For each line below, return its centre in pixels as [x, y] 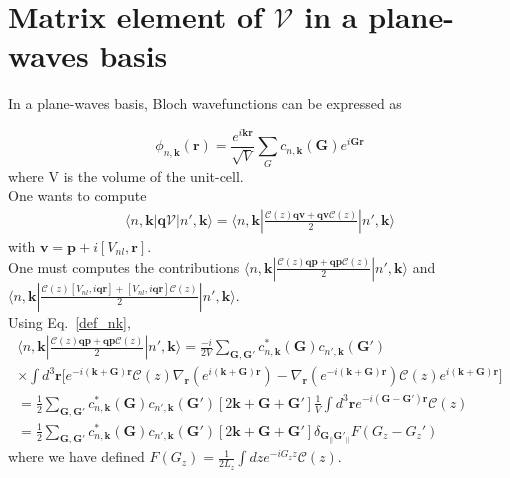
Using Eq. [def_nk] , [69, 321]
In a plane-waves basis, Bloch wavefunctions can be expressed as [205, 103]
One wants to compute [77, 195]
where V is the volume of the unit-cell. [126, 175]
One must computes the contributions [124, 266]
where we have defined [76, 456]
